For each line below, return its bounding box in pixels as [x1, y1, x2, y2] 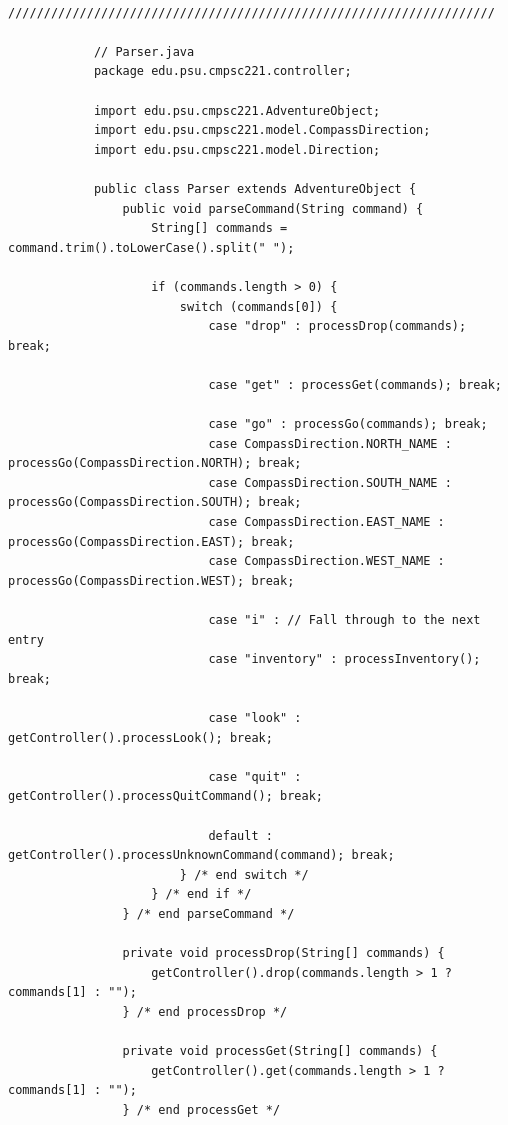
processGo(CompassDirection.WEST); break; [8, 573, 295, 588]
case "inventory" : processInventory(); [208, 652, 481, 667]
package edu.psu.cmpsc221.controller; [93, 64, 352, 79]
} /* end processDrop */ [122, 1004, 288, 1019]
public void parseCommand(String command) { [122, 201, 424, 216]
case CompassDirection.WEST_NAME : [208, 554, 445, 569]
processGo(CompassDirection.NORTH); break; [8, 456, 302, 471]
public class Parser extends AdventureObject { [93, 181, 417, 196]
